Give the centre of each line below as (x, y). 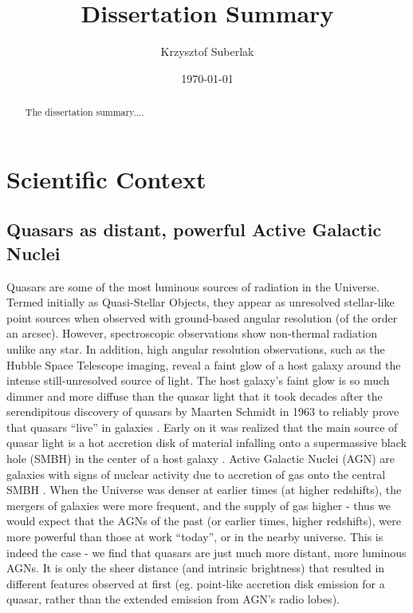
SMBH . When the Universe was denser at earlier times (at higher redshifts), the (204, 490)
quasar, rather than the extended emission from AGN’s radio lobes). (173, 599)
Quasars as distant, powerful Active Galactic (194, 229)
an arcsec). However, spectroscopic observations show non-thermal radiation (192, 333)
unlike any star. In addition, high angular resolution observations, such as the (196, 348)
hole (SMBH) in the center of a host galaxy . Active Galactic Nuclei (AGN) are (201, 459)
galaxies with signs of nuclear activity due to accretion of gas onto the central (196, 474)
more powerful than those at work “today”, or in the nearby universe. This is (195, 537)
